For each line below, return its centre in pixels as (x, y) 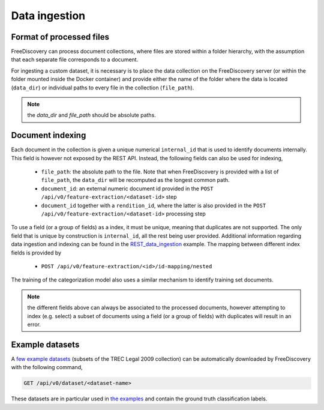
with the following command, (47, 367)
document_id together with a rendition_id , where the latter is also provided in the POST (154, 205)
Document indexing (49, 135)
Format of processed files (60, 37)
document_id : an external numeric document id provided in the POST (127, 188)
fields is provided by (36, 253)
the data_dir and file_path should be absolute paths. (91, 115)
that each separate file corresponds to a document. (75, 59)
